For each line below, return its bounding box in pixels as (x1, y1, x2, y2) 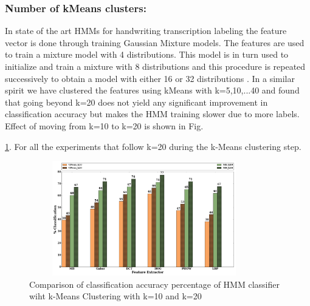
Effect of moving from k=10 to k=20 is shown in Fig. (5, 119, 204, 132)
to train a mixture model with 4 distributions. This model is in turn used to (5, 48, 289, 61)
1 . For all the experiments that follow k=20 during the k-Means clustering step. (5, 140, 301, 152)
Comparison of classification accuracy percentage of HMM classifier (29, 277, 280, 290)
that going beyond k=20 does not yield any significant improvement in (5, 95, 268, 108)
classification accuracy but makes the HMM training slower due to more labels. (5, 107, 300, 120)
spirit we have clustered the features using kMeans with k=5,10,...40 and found (5, 84, 300, 97)
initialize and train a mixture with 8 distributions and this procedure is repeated (5, 60, 306, 72)
